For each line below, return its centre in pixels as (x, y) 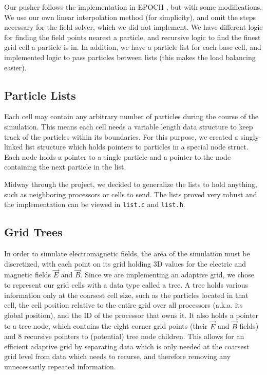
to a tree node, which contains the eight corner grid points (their (106, 326)
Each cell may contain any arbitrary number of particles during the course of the (131, 116)
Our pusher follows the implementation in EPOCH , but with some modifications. (133, 7)
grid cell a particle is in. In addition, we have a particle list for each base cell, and (133, 47)
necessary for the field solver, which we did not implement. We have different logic (133, 27)
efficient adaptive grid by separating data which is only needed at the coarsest (127, 346)
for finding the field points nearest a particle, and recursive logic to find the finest (132, 37)
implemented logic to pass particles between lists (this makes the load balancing (130, 57)
